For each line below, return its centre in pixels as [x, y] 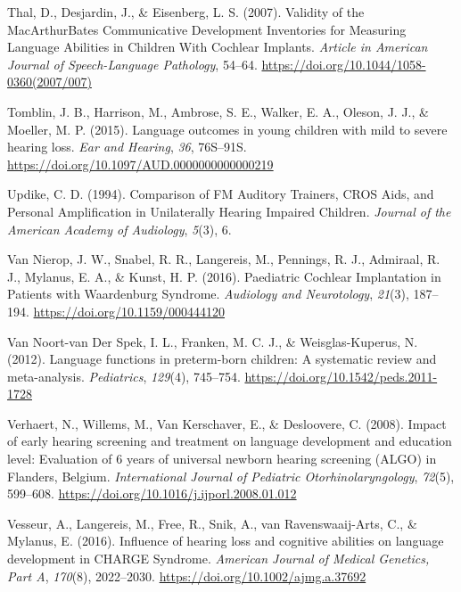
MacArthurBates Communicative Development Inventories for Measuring [207, 29]
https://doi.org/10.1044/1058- [344, 64]
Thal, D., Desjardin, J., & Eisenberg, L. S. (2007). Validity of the [186, 12]
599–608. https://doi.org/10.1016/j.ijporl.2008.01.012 [152, 493]
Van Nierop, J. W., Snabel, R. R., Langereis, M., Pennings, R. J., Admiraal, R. [224, 259]
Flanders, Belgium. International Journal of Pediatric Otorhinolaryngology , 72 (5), [231, 476]
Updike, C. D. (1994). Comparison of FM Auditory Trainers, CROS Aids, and [221, 194]
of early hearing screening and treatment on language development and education [230, 441]
